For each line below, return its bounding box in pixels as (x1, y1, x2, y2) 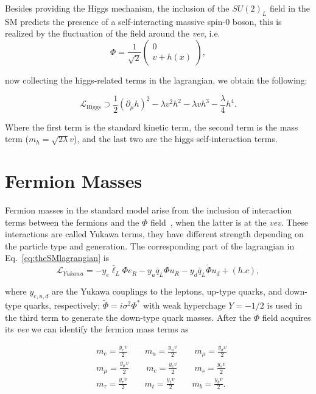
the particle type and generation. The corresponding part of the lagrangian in (5, 239, 295, 252)
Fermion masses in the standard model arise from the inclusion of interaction (5, 203, 292, 216)
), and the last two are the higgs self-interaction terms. (74, 132, 278, 145)
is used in (267, 298, 303, 311)
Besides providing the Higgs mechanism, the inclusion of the (5, 2, 230, 14)
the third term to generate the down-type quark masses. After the (5, 310, 251, 323)
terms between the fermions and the (5, 215, 139, 228)
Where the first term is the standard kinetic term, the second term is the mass (5, 120, 298, 133)
